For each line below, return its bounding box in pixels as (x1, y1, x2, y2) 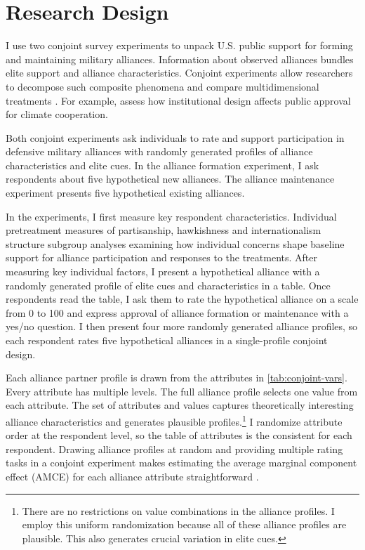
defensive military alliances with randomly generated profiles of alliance (6, 144, 313, 159)
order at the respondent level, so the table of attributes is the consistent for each (6, 428, 352, 443)
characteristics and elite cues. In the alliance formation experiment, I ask (6, 157, 319, 172)
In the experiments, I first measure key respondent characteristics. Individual (6, 209, 337, 223)
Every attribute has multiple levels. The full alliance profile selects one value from (6, 384, 358, 398)
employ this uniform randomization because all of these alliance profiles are (22, 517, 347, 532)
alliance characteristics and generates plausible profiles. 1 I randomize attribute (6, 412, 343, 428)
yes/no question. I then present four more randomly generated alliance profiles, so (6, 319, 358, 334)
